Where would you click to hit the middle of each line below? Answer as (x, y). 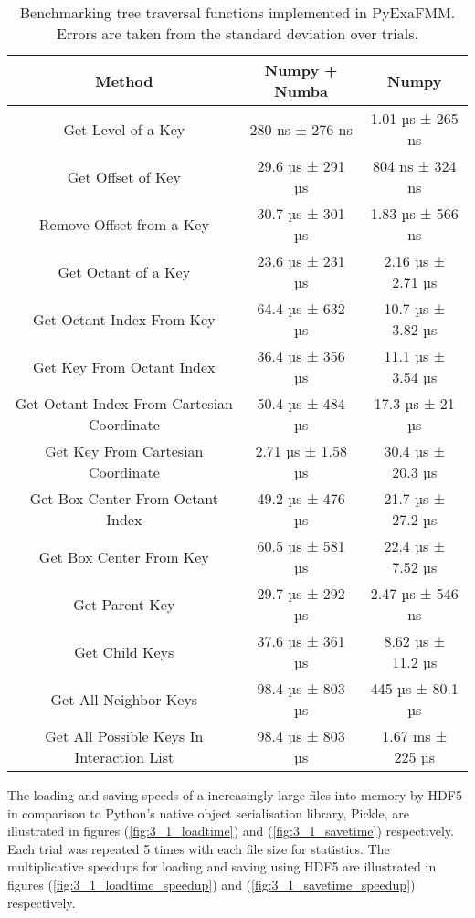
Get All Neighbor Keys (124, 699)
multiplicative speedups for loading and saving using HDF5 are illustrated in (222, 866)
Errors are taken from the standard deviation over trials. (237, 33)
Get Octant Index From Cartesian (124, 403)
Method (124, 80)
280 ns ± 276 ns (301, 129)
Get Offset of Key (124, 176)
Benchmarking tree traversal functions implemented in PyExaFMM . (237, 12)
